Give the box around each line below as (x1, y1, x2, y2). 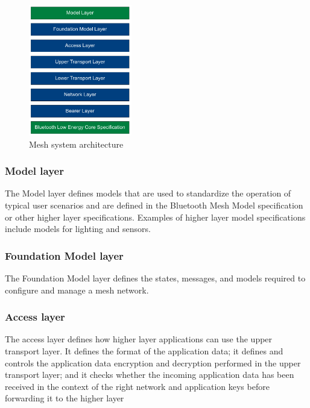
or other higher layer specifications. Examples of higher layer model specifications (5, 210, 306, 223)
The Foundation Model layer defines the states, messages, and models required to (5, 271, 306, 284)
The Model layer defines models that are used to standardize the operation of (5, 187, 291, 199)
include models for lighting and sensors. (5, 222, 151, 235)
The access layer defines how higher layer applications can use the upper (5, 333, 273, 345)
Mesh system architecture (29, 137, 124, 150)
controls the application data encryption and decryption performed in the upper (5, 356, 301, 369)
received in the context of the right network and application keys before (5, 380, 270, 392)
